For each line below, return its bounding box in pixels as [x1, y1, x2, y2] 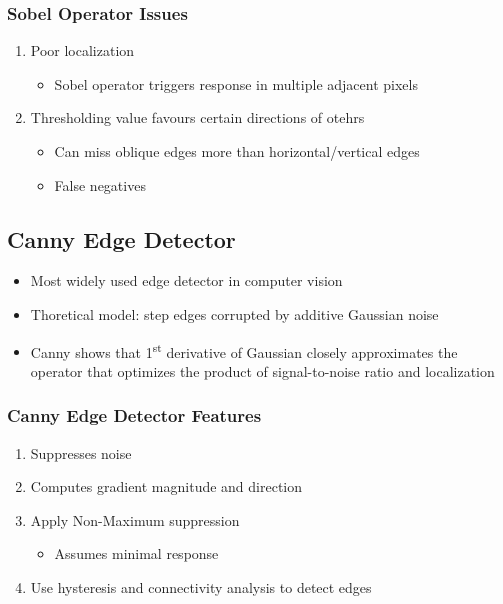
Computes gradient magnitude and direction [30, 476, 303, 497]
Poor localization [30, 40, 135, 61]
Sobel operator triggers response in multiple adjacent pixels [54, 73, 418, 94]
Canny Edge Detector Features [7, 403, 262, 428]
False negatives [54, 174, 146, 195]
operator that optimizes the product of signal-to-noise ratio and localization [30, 360, 495, 381]
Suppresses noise [30, 442, 132, 463]
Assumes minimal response [54, 543, 219, 564]
